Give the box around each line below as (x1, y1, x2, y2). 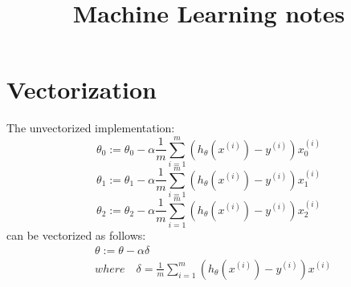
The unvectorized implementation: (6, 119, 175, 136)
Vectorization (6, 73, 157, 106)
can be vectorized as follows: (6, 227, 146, 244)
